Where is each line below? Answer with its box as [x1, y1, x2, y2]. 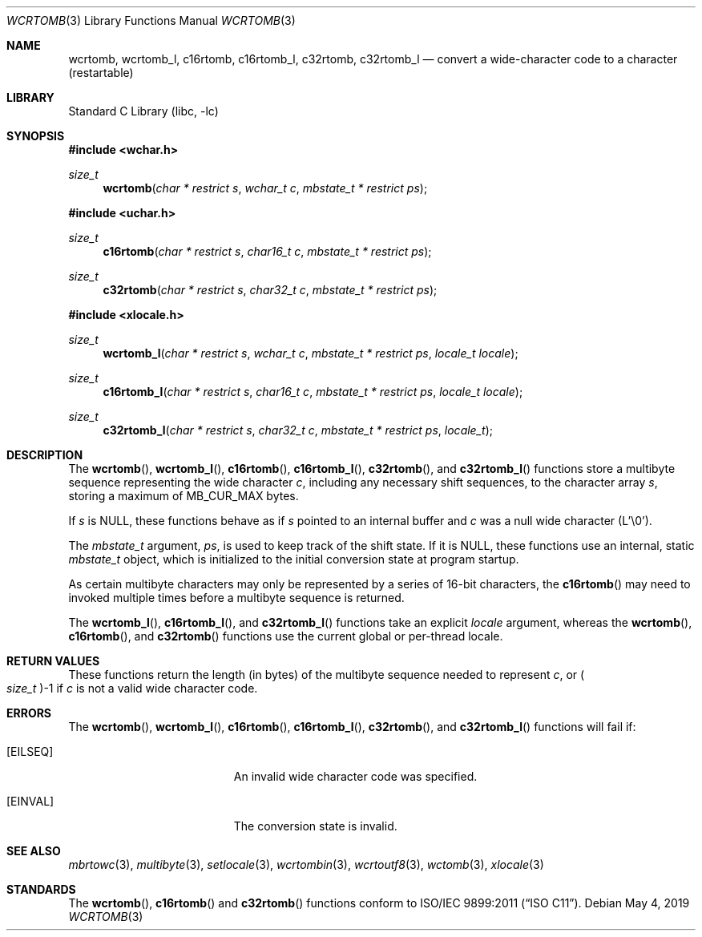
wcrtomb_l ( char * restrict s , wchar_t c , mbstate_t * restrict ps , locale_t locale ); [103, 346, 518, 360]
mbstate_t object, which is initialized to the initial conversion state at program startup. [68, 552, 519, 566]
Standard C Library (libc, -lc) [68, 104, 219, 118]
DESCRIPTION [6, 448, 83, 462]
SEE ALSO [6, 844, 61, 858]
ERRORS [6, 706, 52, 720]
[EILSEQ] [6, 745, 54, 758]
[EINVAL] [6, 794, 54, 808]
